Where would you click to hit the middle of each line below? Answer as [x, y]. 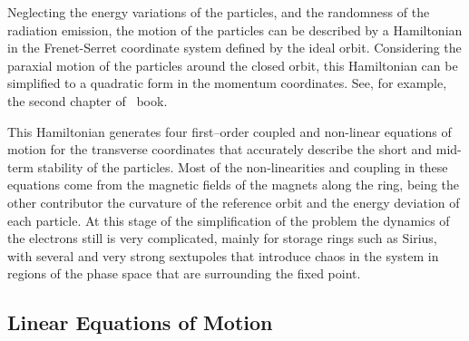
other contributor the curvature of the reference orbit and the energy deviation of [234, 202]
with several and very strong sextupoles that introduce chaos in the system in [223, 255]
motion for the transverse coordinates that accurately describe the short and [220, 149]
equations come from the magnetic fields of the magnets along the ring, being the [234, 185]
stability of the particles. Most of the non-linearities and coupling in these [243, 166]
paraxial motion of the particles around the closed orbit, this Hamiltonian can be [233, 65]
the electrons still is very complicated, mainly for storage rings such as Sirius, [222, 238]
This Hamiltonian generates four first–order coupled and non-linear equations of [230, 131]
